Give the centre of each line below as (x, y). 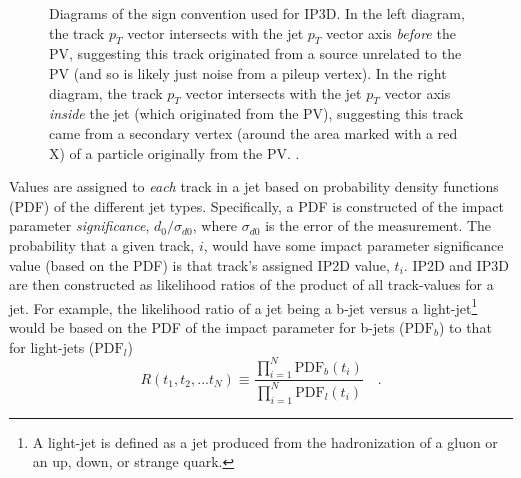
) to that (465, 326)
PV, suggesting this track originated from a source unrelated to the (255, 53)
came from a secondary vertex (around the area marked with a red (253, 132)
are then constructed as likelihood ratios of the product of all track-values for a (251, 284)
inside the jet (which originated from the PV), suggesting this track (256, 113)
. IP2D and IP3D (456, 264)
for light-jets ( (52, 346)
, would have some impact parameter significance (353, 244)
